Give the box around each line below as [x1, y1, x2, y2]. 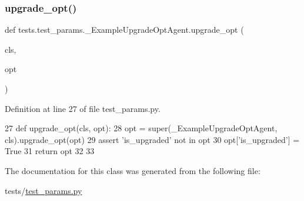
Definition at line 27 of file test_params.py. [5, 102, 161, 114]
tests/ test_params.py [5, 184, 82, 196]
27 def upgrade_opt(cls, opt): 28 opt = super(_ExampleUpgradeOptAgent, [5, 122, 278, 134]
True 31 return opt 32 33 [5, 145, 95, 157]
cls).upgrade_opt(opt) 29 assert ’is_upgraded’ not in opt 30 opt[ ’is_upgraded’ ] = [5, 133, 300, 145]
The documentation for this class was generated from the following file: [5, 164, 260, 176]
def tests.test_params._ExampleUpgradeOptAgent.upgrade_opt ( [5, 23, 244, 36]
